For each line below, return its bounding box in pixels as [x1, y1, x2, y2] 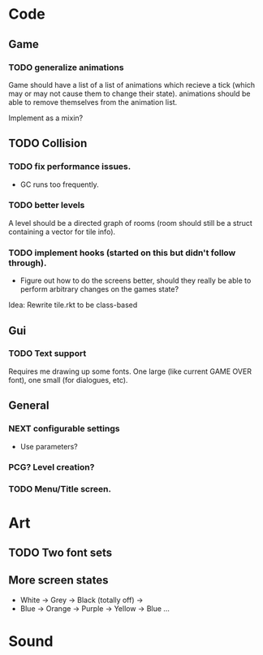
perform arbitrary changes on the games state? [19, 284, 179, 294]
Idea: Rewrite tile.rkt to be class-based [8, 300, 138, 310]
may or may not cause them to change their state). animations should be [8, 89, 251, 98]
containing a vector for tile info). [8, 227, 116, 236]
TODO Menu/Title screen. [8, 484, 112, 495]
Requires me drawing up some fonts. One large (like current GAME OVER [8, 367, 252, 376]
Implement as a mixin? [8, 113, 84, 123]
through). [8, 257, 47, 268]
